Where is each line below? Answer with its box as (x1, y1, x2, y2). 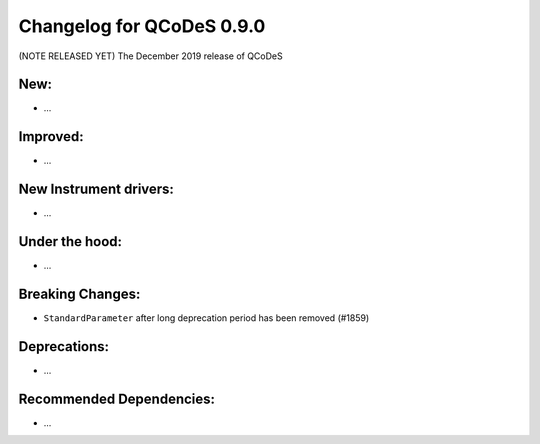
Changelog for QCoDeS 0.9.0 (18, 15, 266, 37)
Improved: (18, 128, 84, 145)
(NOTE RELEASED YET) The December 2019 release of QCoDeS (18, 50, 284, 62)
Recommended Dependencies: (18, 390, 215, 407)
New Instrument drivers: (18, 181, 175, 198)
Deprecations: (18, 338, 110, 355)
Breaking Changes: (18, 285, 141, 302)
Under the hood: (18, 233, 123, 250)
